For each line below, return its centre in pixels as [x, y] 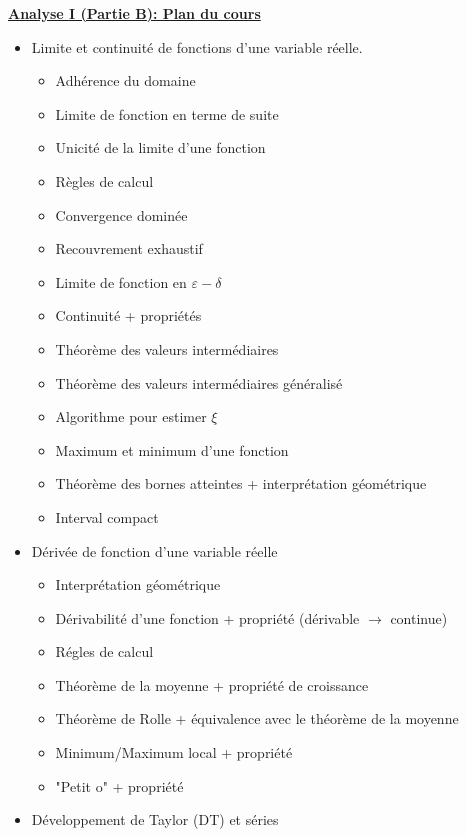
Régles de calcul [104, 651]
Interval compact [107, 516]
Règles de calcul [104, 180]
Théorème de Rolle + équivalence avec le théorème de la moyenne [257, 718]
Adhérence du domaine [125, 80]
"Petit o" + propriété [119, 785]
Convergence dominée [121, 214]
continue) [419, 617]
